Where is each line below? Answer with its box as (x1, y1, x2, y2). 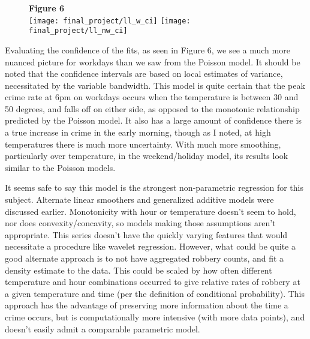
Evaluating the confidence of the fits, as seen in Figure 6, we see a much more (5, 43, 290, 56)
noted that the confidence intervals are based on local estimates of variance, (5, 67, 283, 80)
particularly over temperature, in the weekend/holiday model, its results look (5, 149, 288, 162)
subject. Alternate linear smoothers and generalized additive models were (5, 193, 274, 206)
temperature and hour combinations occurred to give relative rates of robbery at (5, 275, 300, 288)
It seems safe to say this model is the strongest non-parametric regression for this (5, 181, 304, 194)
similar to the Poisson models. (5, 161, 116, 173)
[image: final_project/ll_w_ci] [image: (29, 16, 191, 25)
